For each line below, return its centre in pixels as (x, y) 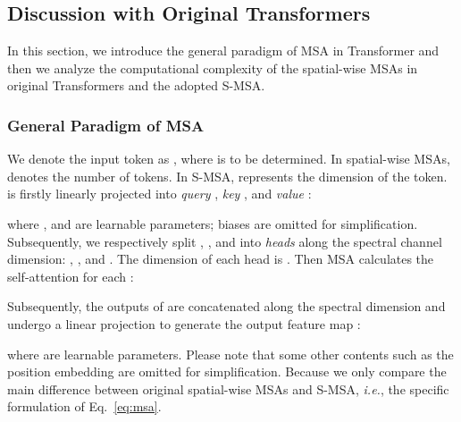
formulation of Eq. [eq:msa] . (84, 406)
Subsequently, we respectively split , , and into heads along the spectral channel (225, 241)
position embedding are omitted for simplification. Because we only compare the (227, 371)
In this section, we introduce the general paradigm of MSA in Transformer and (223, 51)
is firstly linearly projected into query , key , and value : (159, 194)
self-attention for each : (71, 276)
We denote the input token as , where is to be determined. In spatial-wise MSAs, (229, 159)
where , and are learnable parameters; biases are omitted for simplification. (213, 223)
